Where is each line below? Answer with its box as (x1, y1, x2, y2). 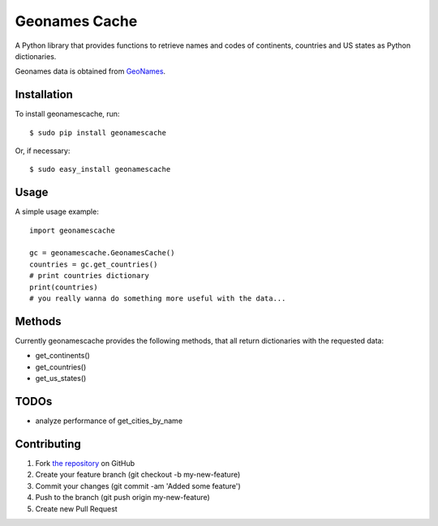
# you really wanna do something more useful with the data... (29, 294, 286, 303)
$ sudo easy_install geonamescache (29, 165, 171, 174)
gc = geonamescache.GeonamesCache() (29, 248, 175, 258)
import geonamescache (29, 225, 115, 235)
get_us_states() (35, 374, 87, 383)
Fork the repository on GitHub (35, 458, 135, 468)
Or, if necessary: (15, 146, 71, 156)
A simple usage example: (15, 207, 99, 216)
